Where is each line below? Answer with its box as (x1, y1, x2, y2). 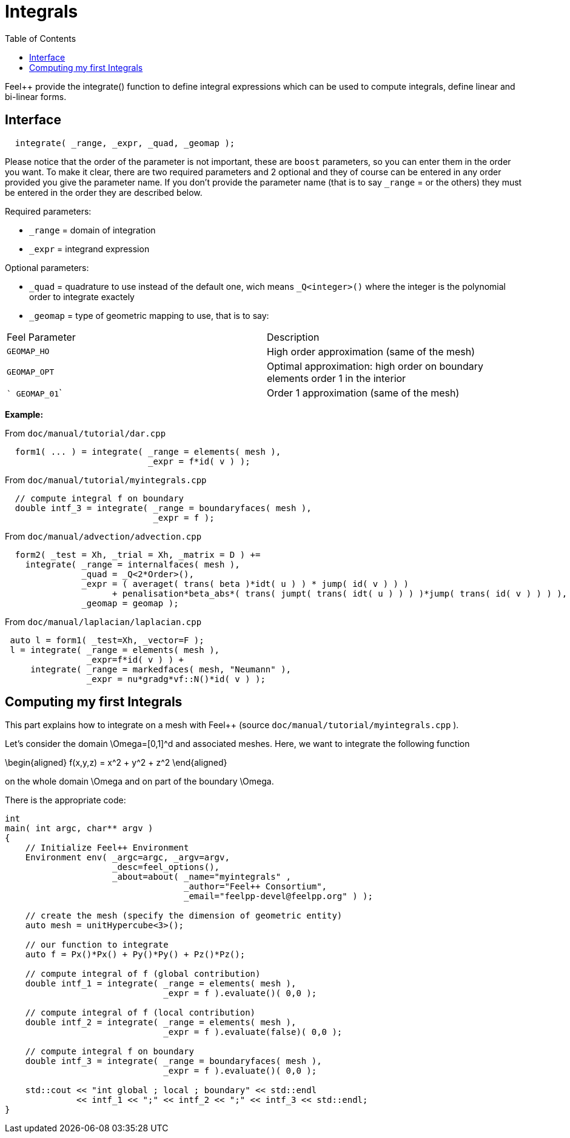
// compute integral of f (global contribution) (25, 969, 261, 979)
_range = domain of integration (29, 224, 156, 235)
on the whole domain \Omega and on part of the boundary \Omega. (5, 776, 274, 787)
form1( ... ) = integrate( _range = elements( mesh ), (15, 446, 281, 457)
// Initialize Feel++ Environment (25, 843, 189, 853)
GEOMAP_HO (7, 347, 50, 356)
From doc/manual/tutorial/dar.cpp (5, 427, 166, 438)
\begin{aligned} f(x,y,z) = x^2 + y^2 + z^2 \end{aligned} (5, 757, 227, 768)
